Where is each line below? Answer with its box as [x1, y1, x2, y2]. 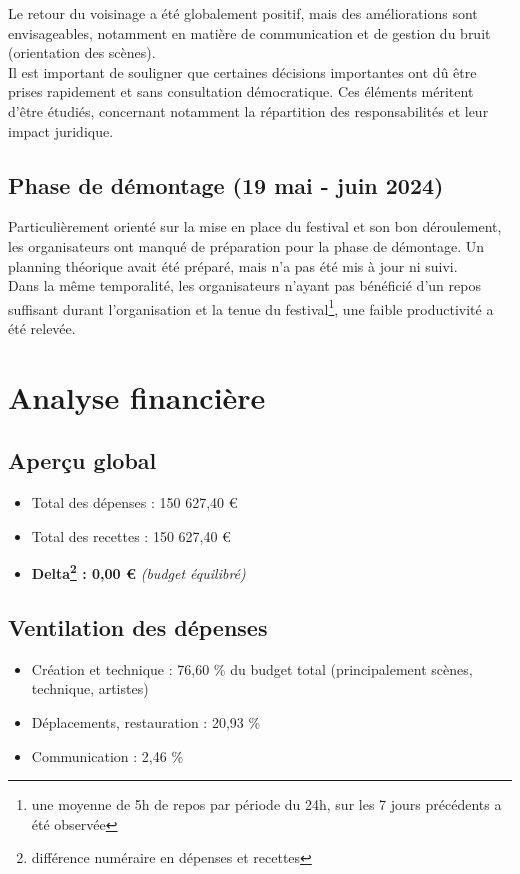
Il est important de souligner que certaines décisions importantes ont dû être [8, 61, 477, 82]
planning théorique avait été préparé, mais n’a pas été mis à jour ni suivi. [8, 255, 458, 276]
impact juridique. [8, 120, 114, 141]
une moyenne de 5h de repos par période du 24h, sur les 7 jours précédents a [31, 794, 502, 815]
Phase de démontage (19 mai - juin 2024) [8, 169, 444, 200]
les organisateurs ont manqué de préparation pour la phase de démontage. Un [8, 235, 485, 256]
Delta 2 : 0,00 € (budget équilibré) [31, 560, 246, 583]
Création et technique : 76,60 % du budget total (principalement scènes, [31, 658, 473, 679]
